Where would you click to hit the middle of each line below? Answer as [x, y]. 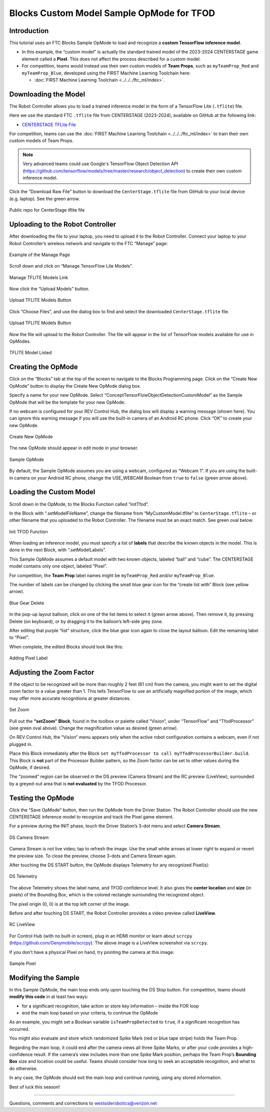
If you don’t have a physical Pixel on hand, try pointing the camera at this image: [92, 952]
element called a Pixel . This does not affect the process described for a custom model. [111, 59]
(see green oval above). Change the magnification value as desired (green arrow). [94, 728]
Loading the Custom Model [52, 492]
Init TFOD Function [28, 531]
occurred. [19, 1029]
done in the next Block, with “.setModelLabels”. [58, 550]
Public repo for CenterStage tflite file [47, 210]
